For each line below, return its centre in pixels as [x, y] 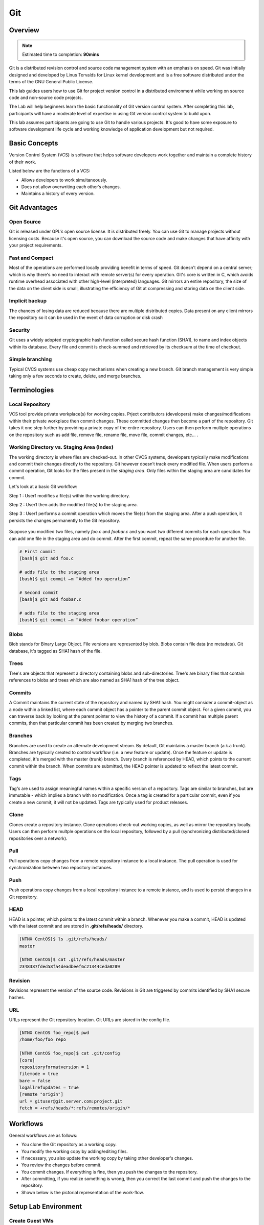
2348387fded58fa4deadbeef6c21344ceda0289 [70, 966]
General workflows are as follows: [43, 1135]
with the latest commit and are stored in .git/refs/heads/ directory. [76, 926]
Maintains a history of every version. [58, 194]
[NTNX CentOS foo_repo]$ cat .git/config [70, 1053]
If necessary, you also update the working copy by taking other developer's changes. [107, 1158]
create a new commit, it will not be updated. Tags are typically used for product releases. [99, 802]
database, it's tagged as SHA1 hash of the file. [55, 651]
